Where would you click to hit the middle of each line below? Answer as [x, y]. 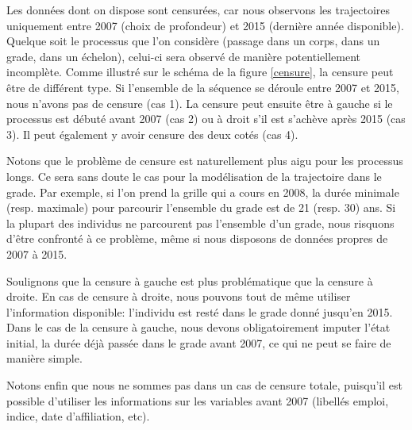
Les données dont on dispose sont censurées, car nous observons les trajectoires [198, 10]
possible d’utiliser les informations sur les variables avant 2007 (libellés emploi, [198, 400]
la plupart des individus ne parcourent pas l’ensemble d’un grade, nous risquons [200, 223]
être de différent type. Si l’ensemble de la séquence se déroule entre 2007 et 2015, [203, 87]
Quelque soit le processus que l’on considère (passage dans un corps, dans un [193, 41]
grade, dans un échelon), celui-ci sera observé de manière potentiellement [184, 56]
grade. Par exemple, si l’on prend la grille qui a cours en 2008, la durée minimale [203, 192]
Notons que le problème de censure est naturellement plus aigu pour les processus [205, 161]
